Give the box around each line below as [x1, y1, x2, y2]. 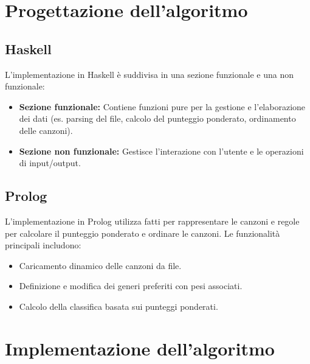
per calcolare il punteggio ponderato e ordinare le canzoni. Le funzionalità [5, 226, 280, 239]
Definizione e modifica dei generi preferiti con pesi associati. [19, 279, 243, 292]
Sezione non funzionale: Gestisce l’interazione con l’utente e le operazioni [19, 144, 304, 157]
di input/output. [19, 156, 81, 169]
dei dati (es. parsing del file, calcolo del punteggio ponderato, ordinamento [19, 112, 296, 125]
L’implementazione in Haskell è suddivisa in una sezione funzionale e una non [5, 68, 294, 80]
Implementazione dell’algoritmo [5, 335, 275, 360]
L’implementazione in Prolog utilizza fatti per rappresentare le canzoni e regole [5, 214, 300, 227]
